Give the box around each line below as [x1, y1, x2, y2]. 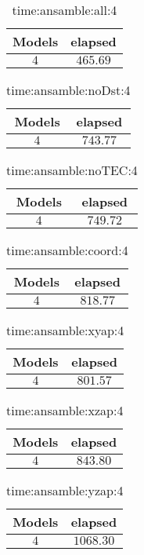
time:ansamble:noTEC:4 [6, 161, 138, 179]
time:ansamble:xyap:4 [6, 321, 124, 339]
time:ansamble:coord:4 [6, 241, 128, 259]
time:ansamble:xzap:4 [6, 401, 124, 419]
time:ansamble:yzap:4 [6, 481, 124, 499]
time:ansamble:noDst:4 [6, 81, 131, 99]
